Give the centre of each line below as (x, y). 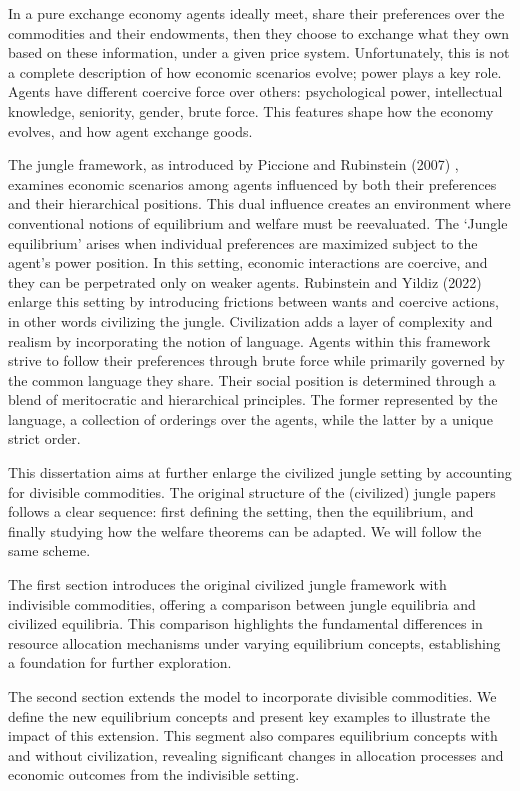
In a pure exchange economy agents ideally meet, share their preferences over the (256, 13)
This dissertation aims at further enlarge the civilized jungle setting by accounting (260, 472)
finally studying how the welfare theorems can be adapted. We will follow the (245, 530)
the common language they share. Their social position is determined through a (252, 379)
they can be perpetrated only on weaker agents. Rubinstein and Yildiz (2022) (245, 281)
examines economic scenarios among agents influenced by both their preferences (252, 183)
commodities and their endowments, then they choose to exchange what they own (259, 32)
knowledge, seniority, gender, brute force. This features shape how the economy (251, 110)
